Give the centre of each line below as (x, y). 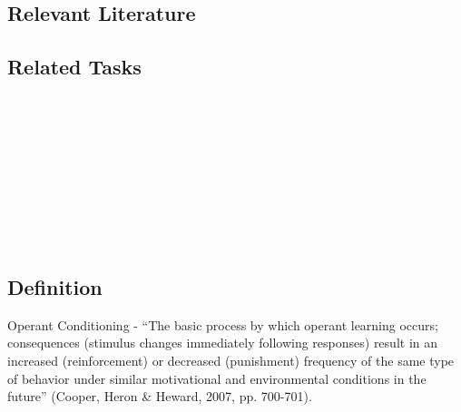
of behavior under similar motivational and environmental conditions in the (217, 378)
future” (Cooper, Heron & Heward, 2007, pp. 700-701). (160, 396)
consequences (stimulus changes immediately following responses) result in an (223, 343)
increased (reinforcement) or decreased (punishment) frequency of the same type (231, 360)
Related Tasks (74, 67)
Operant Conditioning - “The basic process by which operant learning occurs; (223, 324)
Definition (55, 286)
